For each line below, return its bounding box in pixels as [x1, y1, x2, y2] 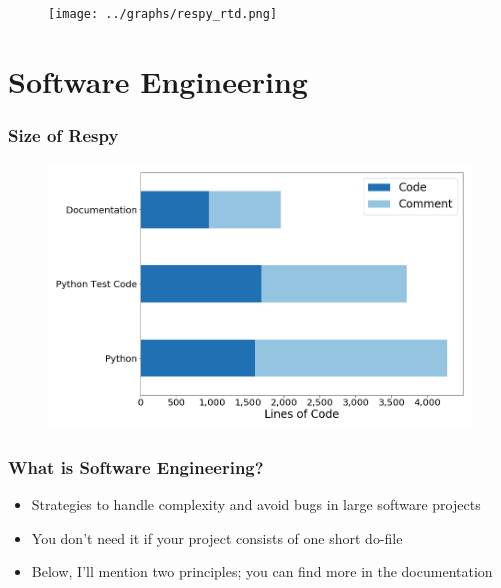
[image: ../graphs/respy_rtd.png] [48, 7, 278, 21]
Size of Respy [8, 122, 119, 147]
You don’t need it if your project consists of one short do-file [31, 527, 403, 548]
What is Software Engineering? [8, 454, 264, 479]
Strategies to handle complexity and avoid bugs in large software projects [31, 494, 481, 515]
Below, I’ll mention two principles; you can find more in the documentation [31, 561, 493, 582]
